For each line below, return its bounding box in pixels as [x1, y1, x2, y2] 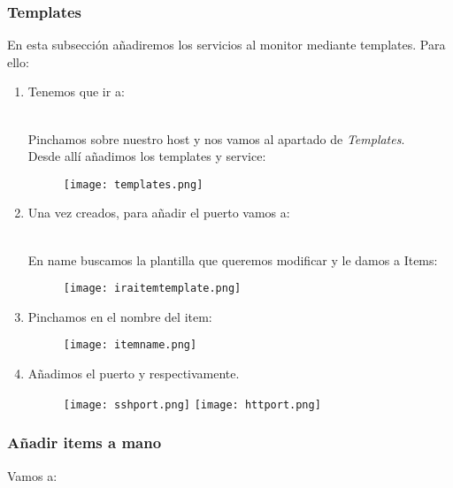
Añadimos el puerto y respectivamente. [27, 364, 240, 383]
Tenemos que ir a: [27, 82, 125, 101]
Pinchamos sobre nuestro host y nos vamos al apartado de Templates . [27, 129, 405, 148]
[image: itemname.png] [63, 339, 197, 352]
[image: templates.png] [63, 178, 203, 191]
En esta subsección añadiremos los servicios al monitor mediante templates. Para [7, 35, 446, 54]
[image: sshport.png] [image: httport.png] [63, 398, 321, 411]
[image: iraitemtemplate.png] [63, 282, 242, 295]
